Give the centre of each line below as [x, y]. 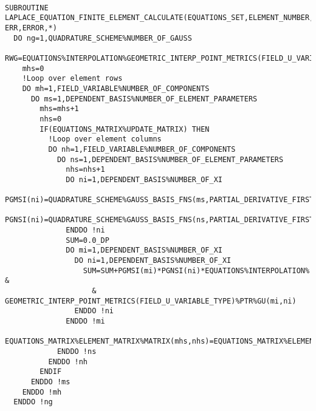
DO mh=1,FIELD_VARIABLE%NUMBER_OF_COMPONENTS [116, 88]
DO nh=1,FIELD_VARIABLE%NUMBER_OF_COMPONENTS [142, 149]
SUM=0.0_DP [88, 240]
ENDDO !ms [50, 382]
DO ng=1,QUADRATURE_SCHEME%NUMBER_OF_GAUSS [103, 38]
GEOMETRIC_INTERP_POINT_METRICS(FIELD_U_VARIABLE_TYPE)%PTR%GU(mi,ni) [151, 301]
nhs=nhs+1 [85, 170]
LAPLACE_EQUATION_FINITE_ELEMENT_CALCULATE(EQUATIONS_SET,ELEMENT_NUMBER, [160, 18]
